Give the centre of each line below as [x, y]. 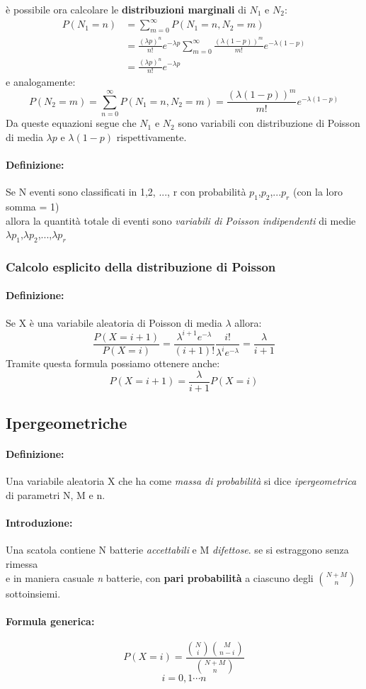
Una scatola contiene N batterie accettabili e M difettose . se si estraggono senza [177, 550]
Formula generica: [50, 621]
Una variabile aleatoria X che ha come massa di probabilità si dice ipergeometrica [181, 481]
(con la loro [318, 192]
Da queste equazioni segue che [71, 123]
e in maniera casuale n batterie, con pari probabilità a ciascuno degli [160, 577]
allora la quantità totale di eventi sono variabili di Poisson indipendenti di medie [181, 220]
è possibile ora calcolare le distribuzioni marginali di [126, 9]
